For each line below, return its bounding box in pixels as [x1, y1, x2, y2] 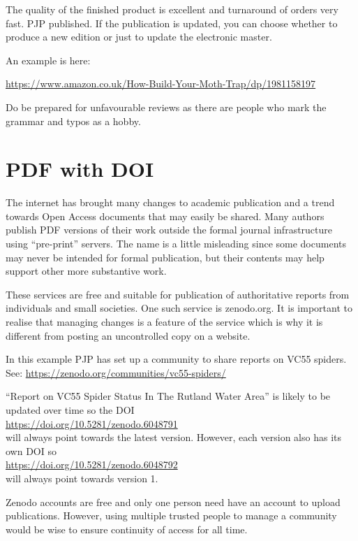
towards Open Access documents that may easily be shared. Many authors [6, 208, 325, 223]
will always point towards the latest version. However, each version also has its [6, 430, 341, 445]
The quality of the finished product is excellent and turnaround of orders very [6, 2, 338, 16]
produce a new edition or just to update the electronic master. [6, 29, 272, 44]
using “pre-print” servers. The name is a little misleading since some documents [6, 236, 346, 251]
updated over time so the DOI [6, 403, 135, 417]
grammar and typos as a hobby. [6, 113, 141, 128]
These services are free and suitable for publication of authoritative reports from [6, 287, 350, 301]
